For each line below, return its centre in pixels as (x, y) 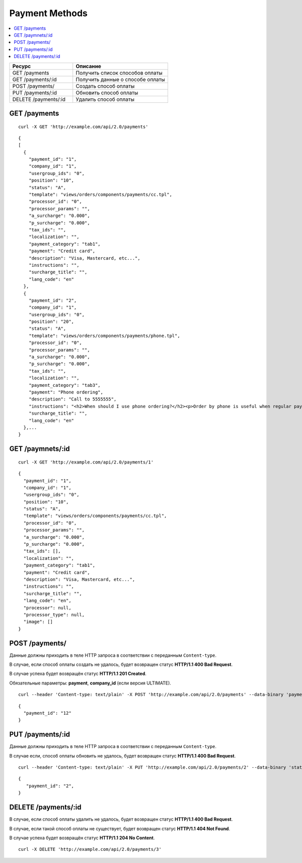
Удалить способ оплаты (105, 99)
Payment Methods (48, 13)
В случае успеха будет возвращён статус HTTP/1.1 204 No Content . (82, 838)
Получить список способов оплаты (119, 73)
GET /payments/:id (34, 79)
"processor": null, (47, 608)
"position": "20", (51, 322)
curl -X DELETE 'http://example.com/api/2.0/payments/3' (90, 849)
